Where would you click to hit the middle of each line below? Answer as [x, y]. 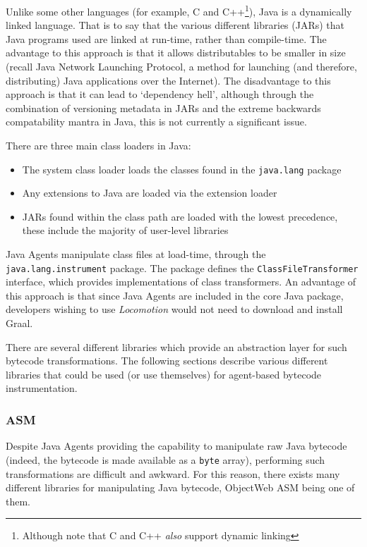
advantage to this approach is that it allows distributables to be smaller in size [176, 53]
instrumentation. [42, 388]
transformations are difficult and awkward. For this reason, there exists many [173, 473]
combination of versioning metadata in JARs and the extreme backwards [163, 107]
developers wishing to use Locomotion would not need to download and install [174, 309]
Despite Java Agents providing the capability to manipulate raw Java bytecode [176, 446]
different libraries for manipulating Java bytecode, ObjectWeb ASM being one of [180, 487]
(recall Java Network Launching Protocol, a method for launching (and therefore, [181, 67]
